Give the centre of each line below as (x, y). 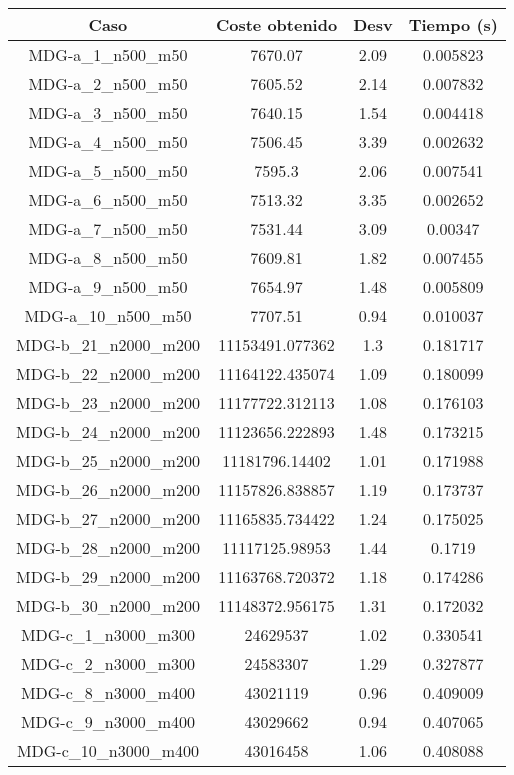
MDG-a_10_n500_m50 (108, 315)
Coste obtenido (276, 24)
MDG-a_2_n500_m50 (108, 83)
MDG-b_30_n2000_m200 (108, 605)
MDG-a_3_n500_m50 (108, 112)
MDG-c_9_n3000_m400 (108, 721)
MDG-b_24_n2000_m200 (108, 431)
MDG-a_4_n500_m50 (108, 141)
